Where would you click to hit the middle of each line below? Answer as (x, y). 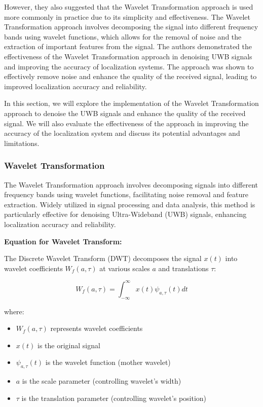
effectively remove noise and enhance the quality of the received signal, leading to (130, 76)
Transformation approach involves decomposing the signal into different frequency (131, 27)
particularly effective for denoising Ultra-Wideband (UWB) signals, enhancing (125, 214)
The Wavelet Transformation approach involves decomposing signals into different (131, 184)
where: (14, 311)
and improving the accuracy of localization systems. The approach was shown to (129, 66)
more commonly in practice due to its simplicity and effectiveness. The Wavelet (127, 16)
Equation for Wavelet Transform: (63, 241)
